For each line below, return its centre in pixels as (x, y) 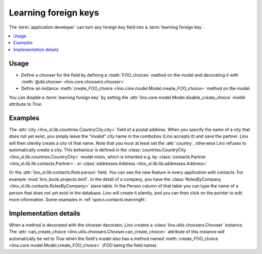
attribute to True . (26, 104)
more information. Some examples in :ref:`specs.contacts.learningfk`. (78, 199)
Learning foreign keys (54, 13)
